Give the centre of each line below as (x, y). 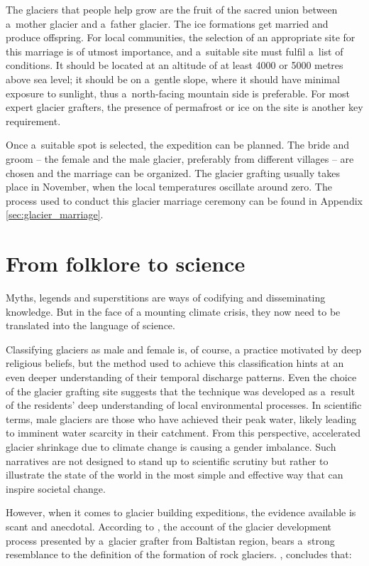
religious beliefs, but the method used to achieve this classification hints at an (175, 363)
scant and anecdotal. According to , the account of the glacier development (169, 526)
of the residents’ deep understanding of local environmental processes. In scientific (184, 405)
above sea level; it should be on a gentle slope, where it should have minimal (173, 79)
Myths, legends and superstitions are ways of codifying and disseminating (166, 298)
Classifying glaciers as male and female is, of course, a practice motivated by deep (184, 349)
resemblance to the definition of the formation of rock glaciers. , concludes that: (179, 554)
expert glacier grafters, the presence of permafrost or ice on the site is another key (184, 107)
